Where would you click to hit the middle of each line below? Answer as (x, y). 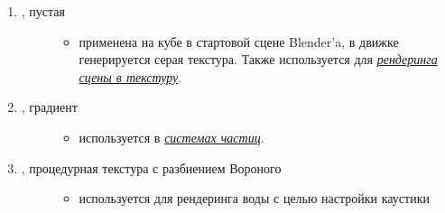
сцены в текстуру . (130, 76)
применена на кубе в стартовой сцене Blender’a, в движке (239, 41)
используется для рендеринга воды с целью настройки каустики (254, 198)
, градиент (49, 107)
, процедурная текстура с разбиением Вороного (151, 167)
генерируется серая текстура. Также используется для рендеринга (258, 59)
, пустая (43, 11)
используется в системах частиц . (172, 137)
